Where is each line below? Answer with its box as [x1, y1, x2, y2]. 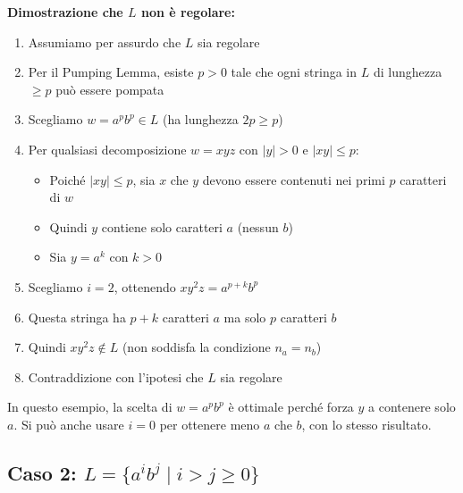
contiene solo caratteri [101, 217, 223, 236]
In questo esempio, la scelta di [7, 397, 173, 416]
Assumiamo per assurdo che [28, 32, 181, 51]
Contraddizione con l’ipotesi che [28, 367, 204, 386]
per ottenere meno [159, 414, 260, 433]
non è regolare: [141, 3, 235, 21]
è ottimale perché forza [228, 397, 354, 416]
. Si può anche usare [13, 414, 124, 433]
